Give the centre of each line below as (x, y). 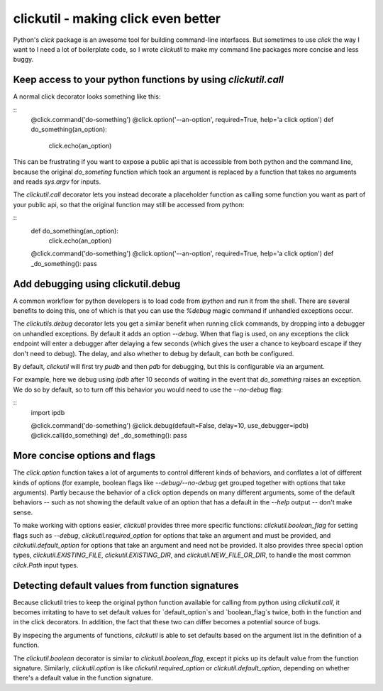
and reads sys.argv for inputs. (57, 182)
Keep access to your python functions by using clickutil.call (148, 80)
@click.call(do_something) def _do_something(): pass (109, 436)
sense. (23, 512)
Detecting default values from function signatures (126, 585)
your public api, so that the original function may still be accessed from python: (129, 204)
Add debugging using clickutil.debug (97, 284)
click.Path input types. (46, 565)
